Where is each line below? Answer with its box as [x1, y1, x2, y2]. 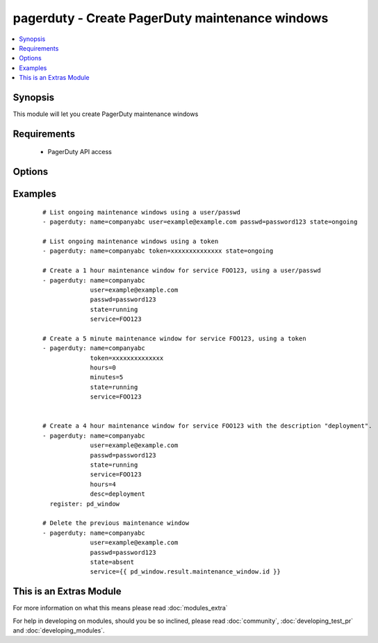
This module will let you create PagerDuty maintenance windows [13, 110, 199, 118]
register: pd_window [49, 500, 120, 508]
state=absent [90, 558, 135, 566]
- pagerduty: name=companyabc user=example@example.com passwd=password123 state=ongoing [42, 218, 358, 226]
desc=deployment [90, 490, 146, 498]
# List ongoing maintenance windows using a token [42, 237, 219, 246]
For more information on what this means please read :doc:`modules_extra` [13, 604, 229, 612]
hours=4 [90, 480, 116, 488]
